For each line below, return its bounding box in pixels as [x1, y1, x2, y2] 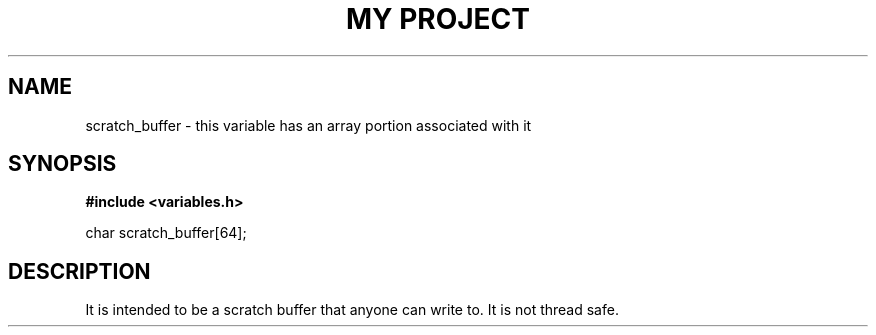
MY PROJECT [345, 2, 531, 36]
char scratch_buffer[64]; [85, 224, 247, 242]
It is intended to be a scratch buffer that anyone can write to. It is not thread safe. [85, 301, 619, 319]
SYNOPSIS [8, 151, 117, 177]
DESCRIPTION [8, 258, 151, 284]
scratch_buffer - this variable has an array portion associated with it [85, 116, 532, 134]
